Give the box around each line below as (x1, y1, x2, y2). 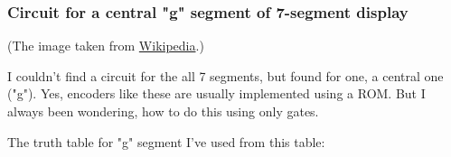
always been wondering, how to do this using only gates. (7, 102, 319, 120)
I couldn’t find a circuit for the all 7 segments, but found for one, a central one (7, 66, 444, 85)
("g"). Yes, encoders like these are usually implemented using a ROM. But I (7, 84, 426, 103)
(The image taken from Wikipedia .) (7, 36, 204, 55)
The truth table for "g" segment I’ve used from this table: (7, 132, 325, 151)
